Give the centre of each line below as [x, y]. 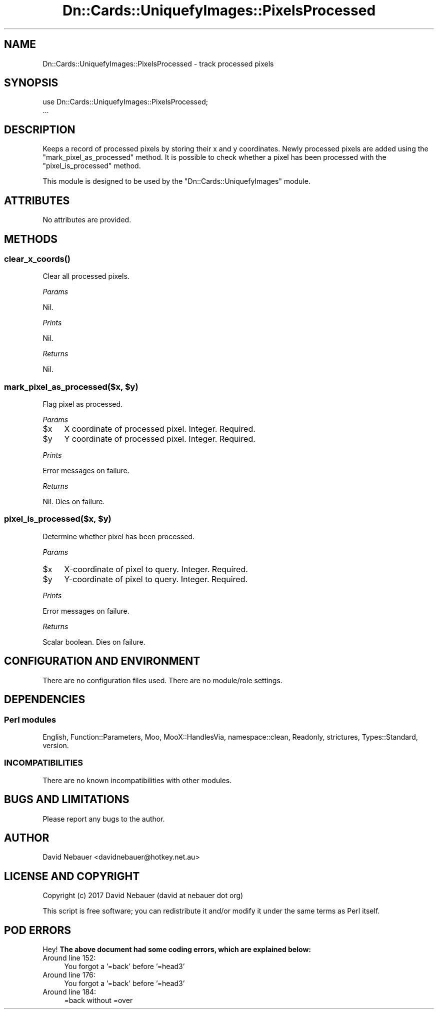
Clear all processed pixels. [86, 276]
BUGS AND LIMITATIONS [67, 800]
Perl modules [30, 719]
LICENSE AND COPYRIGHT [72, 876]
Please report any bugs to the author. [104, 819]
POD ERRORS [37, 930]
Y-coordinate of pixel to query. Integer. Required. [156, 579]
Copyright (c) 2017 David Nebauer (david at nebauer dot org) [143, 896]
